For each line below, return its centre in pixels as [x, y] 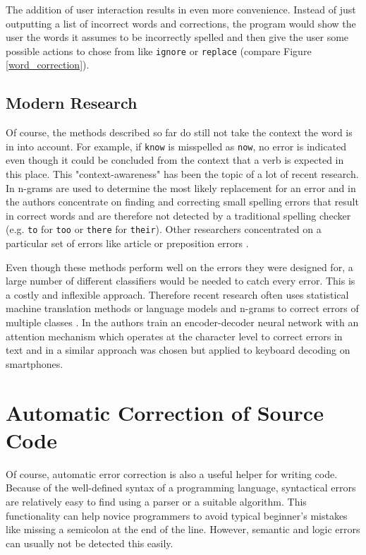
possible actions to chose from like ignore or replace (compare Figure [159, 50]
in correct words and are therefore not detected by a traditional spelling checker [178, 215]
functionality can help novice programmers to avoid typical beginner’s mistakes [177, 515]
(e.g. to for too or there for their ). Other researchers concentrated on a [164, 229]
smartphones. [35, 363]
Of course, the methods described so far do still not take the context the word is [179, 132]
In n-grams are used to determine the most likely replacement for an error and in [181, 187]
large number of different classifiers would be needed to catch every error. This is [181, 281]
